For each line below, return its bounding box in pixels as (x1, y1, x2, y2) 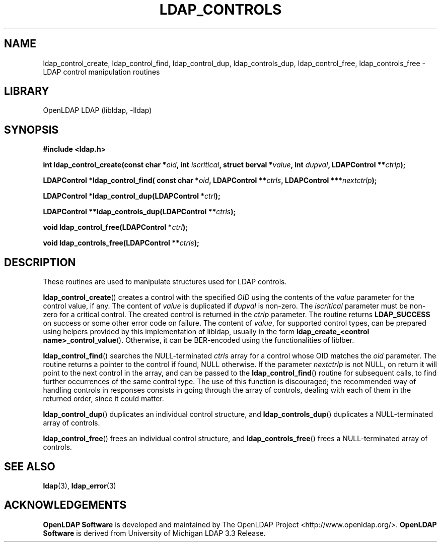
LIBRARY (4, 85, 49, 98)
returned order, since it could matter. (43, 394, 164, 403)
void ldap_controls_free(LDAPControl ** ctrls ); (43, 238, 199, 248)
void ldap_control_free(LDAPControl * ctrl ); (43, 223, 188, 232)
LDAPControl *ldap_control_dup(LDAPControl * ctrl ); (43, 192, 220, 201)
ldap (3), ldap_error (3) (43, 481, 116, 490)
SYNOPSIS (4, 123, 59, 136)
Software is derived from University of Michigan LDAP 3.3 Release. (43, 528, 266, 537)
